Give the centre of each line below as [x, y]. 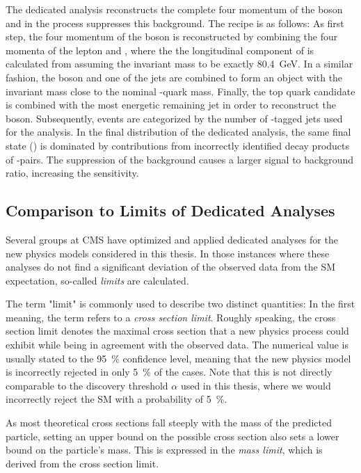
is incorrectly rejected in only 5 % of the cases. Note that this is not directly [169, 372]
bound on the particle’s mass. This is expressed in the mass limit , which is [164, 450]
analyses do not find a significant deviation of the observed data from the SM [171, 267]
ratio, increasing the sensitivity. [72, 173]
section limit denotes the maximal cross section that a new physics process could [177, 331]
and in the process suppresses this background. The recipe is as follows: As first [175, 23]
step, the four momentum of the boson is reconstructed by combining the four [172, 37]
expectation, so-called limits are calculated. [97, 280]
